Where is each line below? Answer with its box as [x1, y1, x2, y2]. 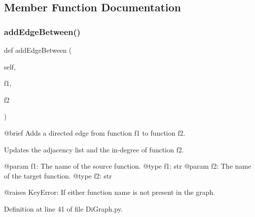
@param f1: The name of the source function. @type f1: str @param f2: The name [4, 161, 252, 171]
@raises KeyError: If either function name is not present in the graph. [4, 187, 216, 197]
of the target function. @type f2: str [4, 170, 112, 181]
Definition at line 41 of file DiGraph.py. [4, 203, 123, 214]
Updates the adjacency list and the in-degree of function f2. [4, 144, 184, 154]
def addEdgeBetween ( [4, 45, 72, 55]
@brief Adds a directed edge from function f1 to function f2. [4, 127, 185, 138]
